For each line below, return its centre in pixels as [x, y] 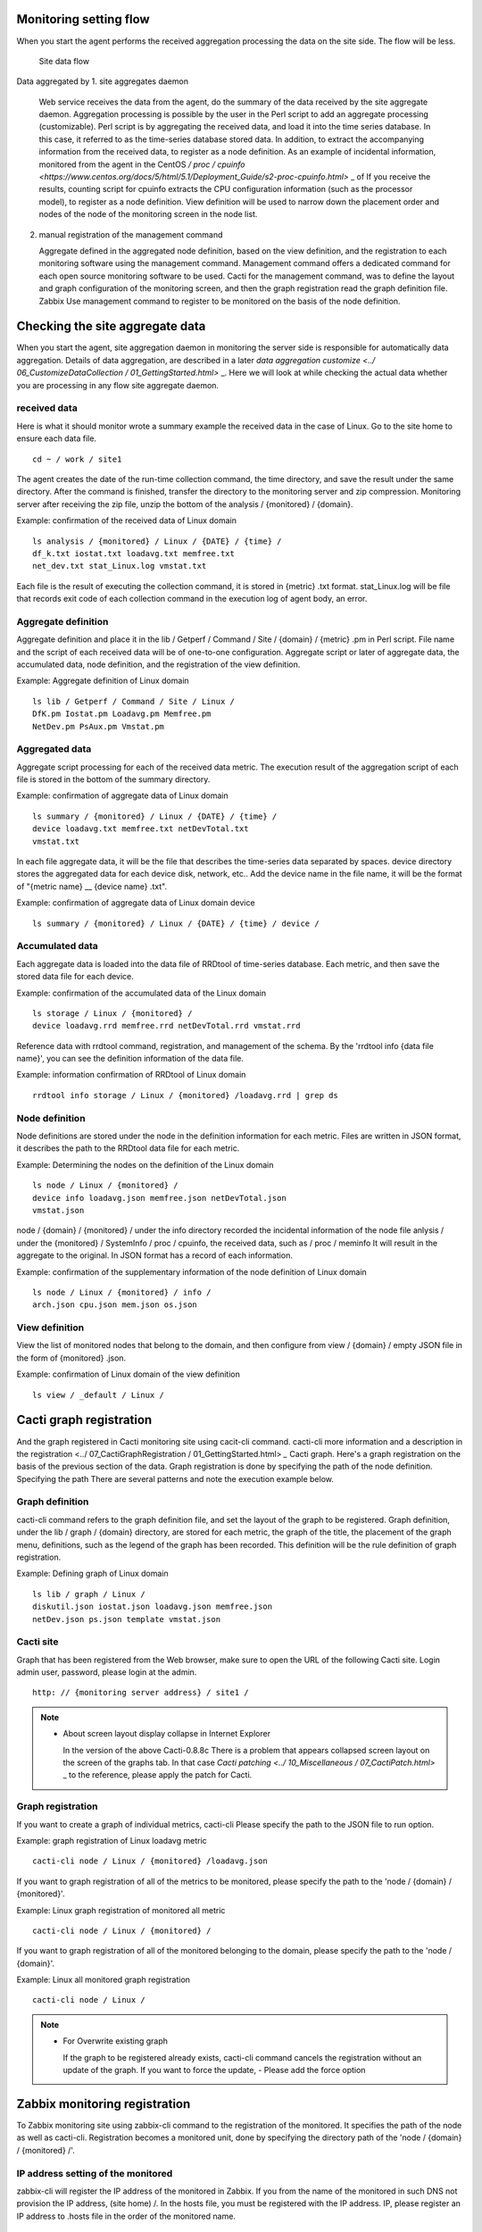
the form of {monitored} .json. [71, 1358]
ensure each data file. [57, 438]
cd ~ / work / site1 [77, 459]
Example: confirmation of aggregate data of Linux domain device [136, 903]
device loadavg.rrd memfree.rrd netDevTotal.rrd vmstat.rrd [166, 1026]
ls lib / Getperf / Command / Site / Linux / [134, 701]
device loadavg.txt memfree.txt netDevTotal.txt [141, 829]
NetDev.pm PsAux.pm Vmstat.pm [99, 726]
